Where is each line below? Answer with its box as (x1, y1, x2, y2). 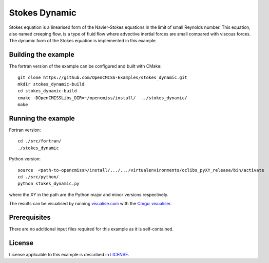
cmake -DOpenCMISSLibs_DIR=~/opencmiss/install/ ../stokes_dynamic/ (18, 95, 188, 101)
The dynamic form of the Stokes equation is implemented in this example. (9, 38, 157, 44)
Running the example (9, 114, 75, 123)
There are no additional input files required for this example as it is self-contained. (9, 226, 174, 232)
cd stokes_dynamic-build (18, 88, 77, 94)
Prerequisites (9, 213, 51, 222)
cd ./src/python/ (18, 174, 59, 180)
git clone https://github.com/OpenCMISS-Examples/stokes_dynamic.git (18, 74, 188, 80)
